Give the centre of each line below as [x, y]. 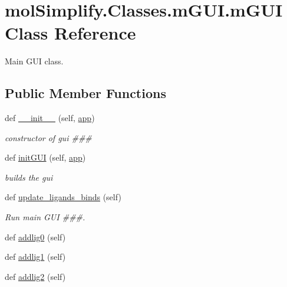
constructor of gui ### [48, 137]
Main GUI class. [34, 61]
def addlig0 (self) [35, 237]
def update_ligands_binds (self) [63, 197]
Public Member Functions [85, 93]
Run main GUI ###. [45, 217]
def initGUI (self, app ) [45, 157]
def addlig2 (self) [35, 276]
